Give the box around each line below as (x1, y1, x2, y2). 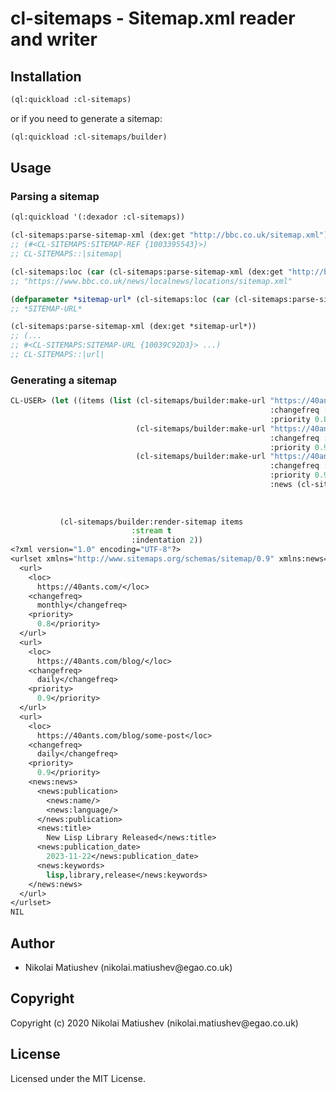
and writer (10, 28, 98, 51)
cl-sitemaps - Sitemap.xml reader (10, 7, 296, 30)
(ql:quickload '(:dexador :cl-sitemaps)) (10, 212, 186, 222)
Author (10, 935, 55, 952)
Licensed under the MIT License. (10, 1072, 146, 1084)
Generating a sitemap (10, 373, 117, 387)
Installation (10, 68, 82, 85)
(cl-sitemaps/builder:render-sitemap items (59, 517, 244, 527)
